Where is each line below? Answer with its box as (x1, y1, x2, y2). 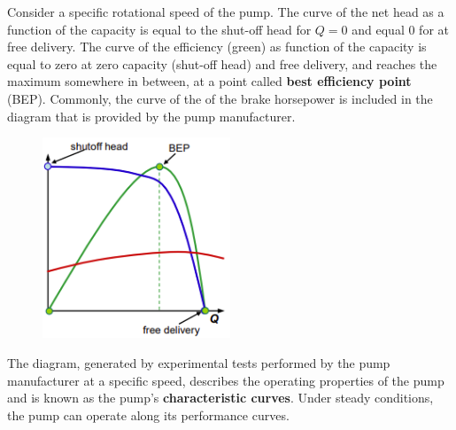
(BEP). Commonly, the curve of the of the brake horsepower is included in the (7, 89, 433, 107)
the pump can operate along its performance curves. (7, 405, 290, 424)
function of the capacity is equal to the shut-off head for (7, 20, 312, 38)
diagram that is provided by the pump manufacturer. (7, 106, 296, 125)
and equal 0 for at (352, 20, 449, 38)
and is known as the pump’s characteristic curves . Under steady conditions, (7, 388, 434, 407)
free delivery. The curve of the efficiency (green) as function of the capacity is (7, 37, 427, 56)
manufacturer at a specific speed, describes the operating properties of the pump (7, 371, 444, 389)
